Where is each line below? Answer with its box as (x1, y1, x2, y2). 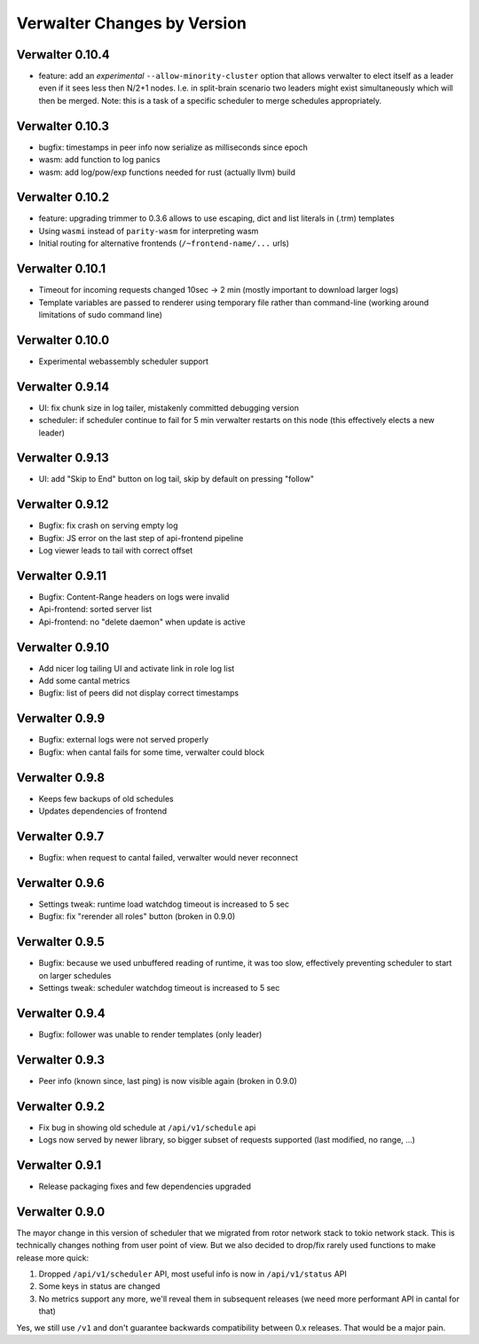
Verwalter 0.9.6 (16, 875, 106, 891)
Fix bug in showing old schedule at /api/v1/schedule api (38, 1122, 256, 1133)
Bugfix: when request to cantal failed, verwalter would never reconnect (38, 852, 299, 862)
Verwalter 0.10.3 (16, 118, 110, 133)
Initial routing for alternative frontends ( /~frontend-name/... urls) (38, 238, 290, 248)
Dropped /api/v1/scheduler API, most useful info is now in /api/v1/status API (38, 1269, 348, 1279)
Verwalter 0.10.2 (16, 190, 110, 205)
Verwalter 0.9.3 (16, 1052, 106, 1067)
